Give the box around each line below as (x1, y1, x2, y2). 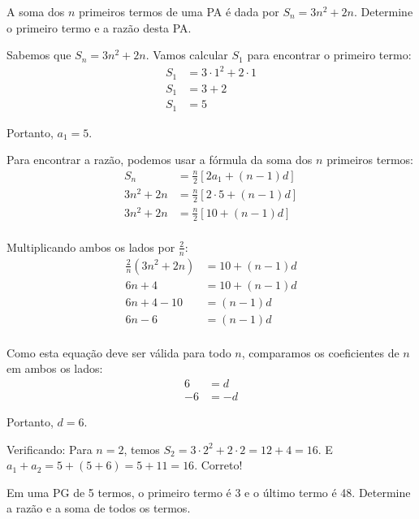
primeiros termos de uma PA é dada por (79, 3, 279, 19)
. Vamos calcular (145, 46, 228, 63)
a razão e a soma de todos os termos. (6, 500, 191, 517)
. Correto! (194, 456, 243, 474)
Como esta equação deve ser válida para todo (6, 344, 231, 361)
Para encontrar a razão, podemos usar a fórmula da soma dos (6, 151, 313, 168)
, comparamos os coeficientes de (241, 344, 400, 361)
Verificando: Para (6, 440, 93, 457)
